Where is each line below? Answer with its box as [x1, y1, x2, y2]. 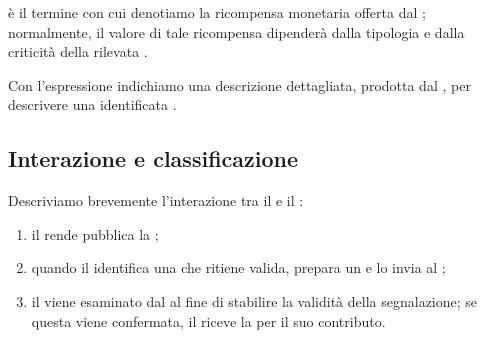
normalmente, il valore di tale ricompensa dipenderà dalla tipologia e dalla [8, 21, 465, 42]
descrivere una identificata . [8, 94, 177, 115]
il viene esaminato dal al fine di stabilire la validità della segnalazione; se [31, 290, 478, 311]
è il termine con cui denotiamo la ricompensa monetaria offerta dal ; [8, 2, 426, 22]
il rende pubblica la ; [31, 223, 159, 244]
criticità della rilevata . [8, 41, 148, 62]
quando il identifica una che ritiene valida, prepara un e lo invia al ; [31, 257, 446, 278]
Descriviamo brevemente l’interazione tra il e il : [8, 190, 304, 211]
